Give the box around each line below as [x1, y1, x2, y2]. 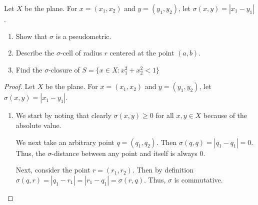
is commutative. [174, 174, 223, 184]
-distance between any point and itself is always [51, 147, 197, 158]
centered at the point [109, 47, 174, 58]
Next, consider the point [15, 164, 90, 175]
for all [155, 110, 174, 120]
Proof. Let [4, 81, 35, 91]
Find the [15, 64, 42, 74]
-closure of [48, 64, 80, 74]
